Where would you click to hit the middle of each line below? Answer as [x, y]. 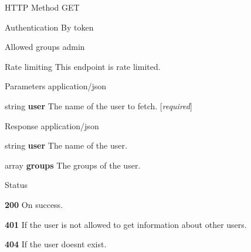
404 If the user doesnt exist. [56, 244]
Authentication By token [49, 27]
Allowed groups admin [45, 47]
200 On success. [34, 204]
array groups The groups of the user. [73, 165]
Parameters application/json [56, 86]
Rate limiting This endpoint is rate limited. [83, 66]
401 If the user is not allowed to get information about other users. [126, 224]
